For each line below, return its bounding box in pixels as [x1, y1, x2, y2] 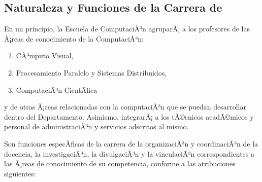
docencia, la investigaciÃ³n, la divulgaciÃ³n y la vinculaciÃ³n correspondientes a [4, 148, 254, 159]
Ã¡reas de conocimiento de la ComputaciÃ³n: [4, 33, 144, 44]
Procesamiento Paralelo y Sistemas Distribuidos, [16, 67, 167, 78]
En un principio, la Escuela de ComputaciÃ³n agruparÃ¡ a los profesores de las [4, 23, 250, 34]
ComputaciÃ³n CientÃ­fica [16, 84, 97, 95]
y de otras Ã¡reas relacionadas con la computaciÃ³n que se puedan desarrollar [4, 101, 246, 112]
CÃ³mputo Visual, [16, 50, 74, 61]
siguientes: [4, 168, 36, 178]
